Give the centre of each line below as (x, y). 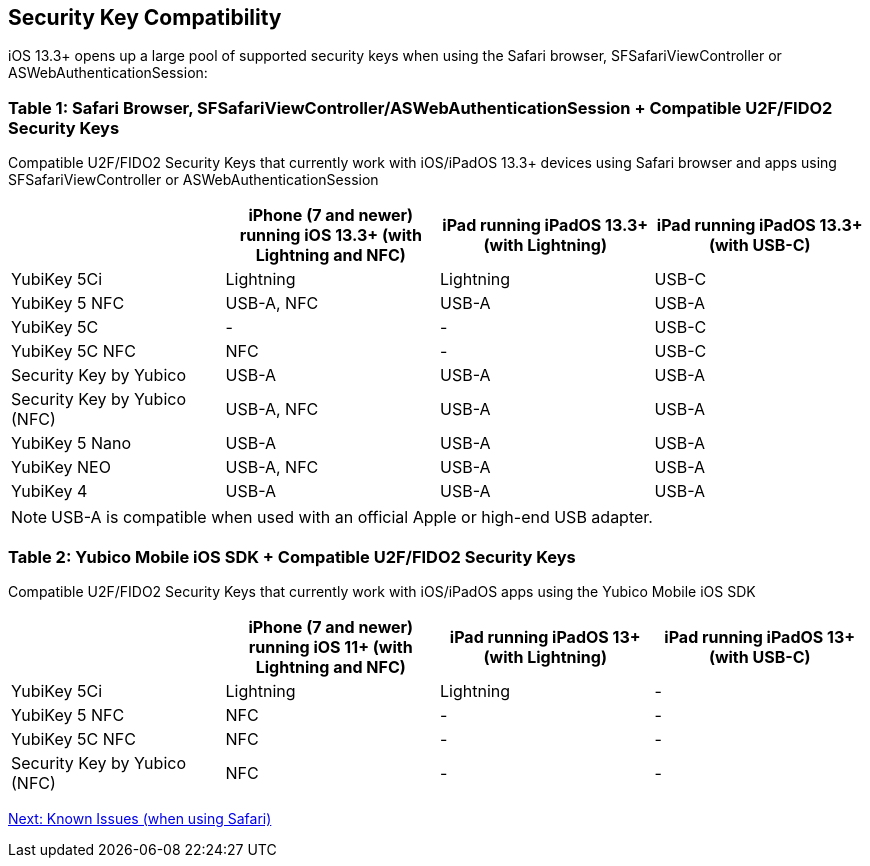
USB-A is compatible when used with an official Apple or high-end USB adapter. (352, 517)
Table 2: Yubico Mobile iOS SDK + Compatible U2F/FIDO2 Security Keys (292, 556)
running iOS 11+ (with (330, 646)
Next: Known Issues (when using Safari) (140, 818)
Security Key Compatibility (145, 17)
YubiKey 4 (49, 491)
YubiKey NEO (61, 467)
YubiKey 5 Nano (71, 443)
